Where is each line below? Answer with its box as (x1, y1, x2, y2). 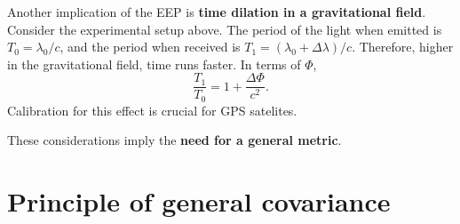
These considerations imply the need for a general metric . (7, 131, 342, 149)
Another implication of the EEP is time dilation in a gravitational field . (7, 3, 426, 20)
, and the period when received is (59, 37, 241, 56)
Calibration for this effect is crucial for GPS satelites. (7, 100, 297, 119)
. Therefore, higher (352, 37, 454, 56)
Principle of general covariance (7, 183, 391, 220)
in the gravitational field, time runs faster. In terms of (7, 54, 301, 73)
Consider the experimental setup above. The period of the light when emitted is (7, 20, 442, 38)
